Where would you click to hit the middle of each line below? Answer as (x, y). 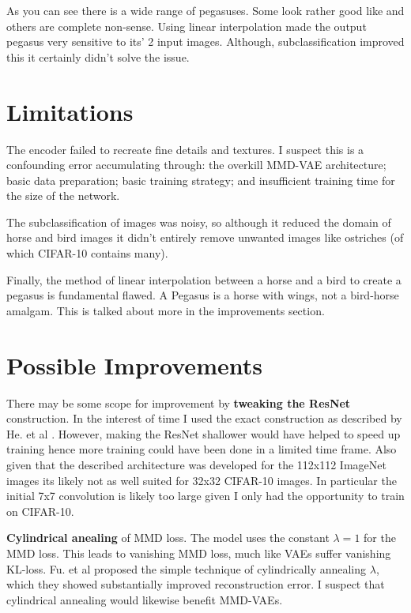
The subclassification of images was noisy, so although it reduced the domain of (199, 222)
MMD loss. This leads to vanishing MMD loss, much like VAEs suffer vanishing (199, 553)
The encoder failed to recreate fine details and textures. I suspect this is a (185, 149)
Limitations (70, 111)
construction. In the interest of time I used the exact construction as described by (204, 418)
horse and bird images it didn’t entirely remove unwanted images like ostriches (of (205, 237)
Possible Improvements (134, 365)
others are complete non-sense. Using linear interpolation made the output (187, 26)
